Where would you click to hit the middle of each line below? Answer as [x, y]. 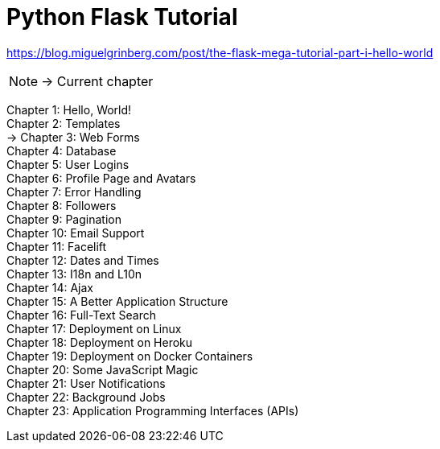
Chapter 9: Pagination [64, 219]
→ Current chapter [97, 81]
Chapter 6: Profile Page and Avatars [101, 178]
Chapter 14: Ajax [50, 287]
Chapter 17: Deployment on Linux [94, 328]
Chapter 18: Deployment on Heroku [100, 342]
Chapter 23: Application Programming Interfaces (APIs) [153, 410]
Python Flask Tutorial [122, 17]
